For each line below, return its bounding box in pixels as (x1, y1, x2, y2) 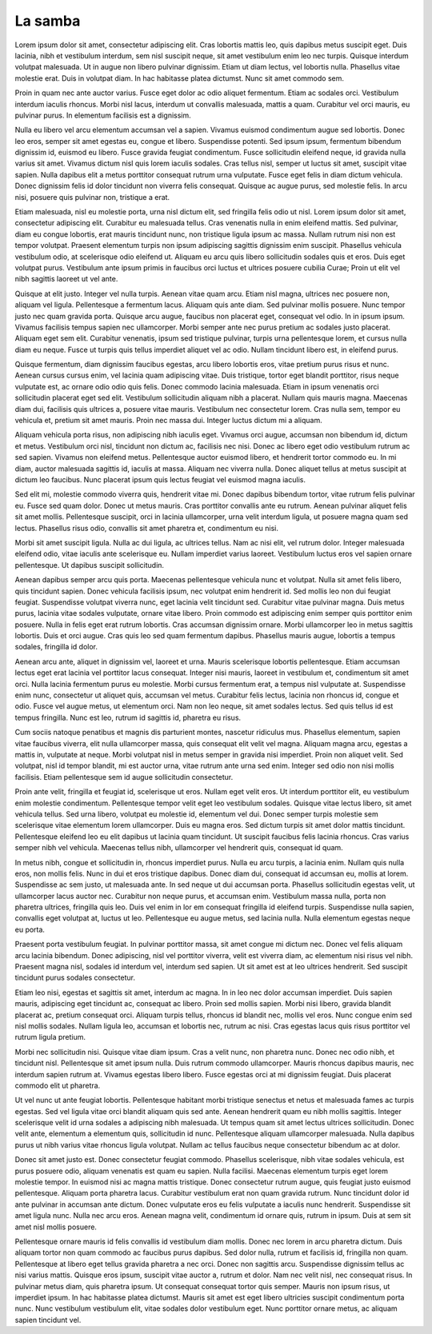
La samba (14, 12, 81, 30)
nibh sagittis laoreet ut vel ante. (14, 274, 118, 284)
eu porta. (14, 925, 46, 934)
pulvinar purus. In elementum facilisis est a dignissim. (14, 110, 191, 120)
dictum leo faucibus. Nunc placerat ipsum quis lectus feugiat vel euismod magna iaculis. (14, 475, 306, 484)
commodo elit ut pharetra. (14, 1080, 101, 1090)
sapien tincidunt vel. (14, 1315, 82, 1324)
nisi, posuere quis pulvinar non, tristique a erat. (14, 192, 170, 202)
